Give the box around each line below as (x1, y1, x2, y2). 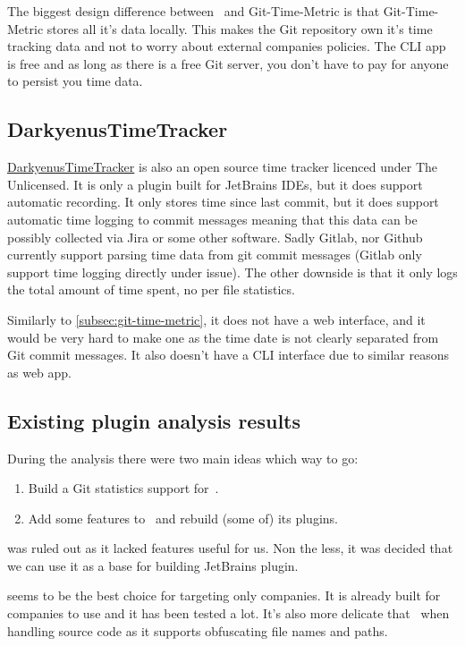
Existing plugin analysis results (7, 406, 300, 434)
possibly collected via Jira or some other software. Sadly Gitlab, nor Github (7, 227, 423, 246)
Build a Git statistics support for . (28, 479, 219, 497)
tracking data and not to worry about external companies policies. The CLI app (7, 37, 446, 55)
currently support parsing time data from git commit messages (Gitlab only (7, 245, 422, 264)
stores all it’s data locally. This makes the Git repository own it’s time (46, 19, 433, 38)
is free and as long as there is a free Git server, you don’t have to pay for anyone (7, 54, 449, 72)
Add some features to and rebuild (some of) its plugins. (28, 508, 338, 527)
